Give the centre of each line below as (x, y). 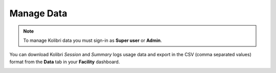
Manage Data (38, 13)
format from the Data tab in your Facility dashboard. (65, 62)
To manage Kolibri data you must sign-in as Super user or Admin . (93, 40)
